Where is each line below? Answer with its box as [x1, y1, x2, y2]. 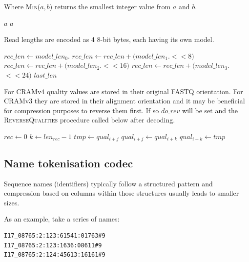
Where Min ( [4, 1, 41, 11]
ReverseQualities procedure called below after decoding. [4, 115, 175, 125]
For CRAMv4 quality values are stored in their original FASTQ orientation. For [4, 86, 243, 96]
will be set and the [182, 105, 238, 115]
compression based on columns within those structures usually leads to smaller [4, 188, 239, 198]
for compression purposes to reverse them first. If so [4, 105, 159, 115]
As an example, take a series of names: [4, 214, 120, 224]
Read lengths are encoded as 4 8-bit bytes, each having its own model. [4, 34, 214, 44]
